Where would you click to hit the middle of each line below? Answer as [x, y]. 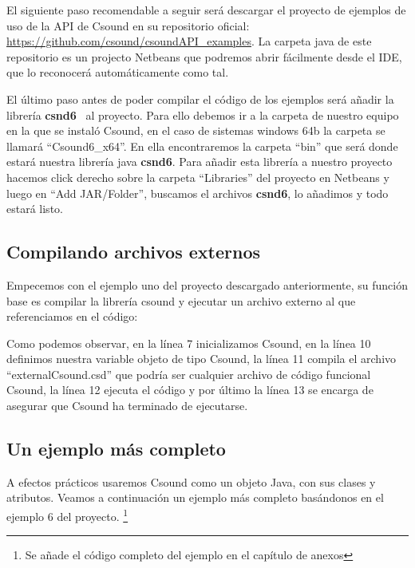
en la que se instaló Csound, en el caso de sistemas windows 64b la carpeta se [196, 130]
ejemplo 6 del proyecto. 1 [67, 515]
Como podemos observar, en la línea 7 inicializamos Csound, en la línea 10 [189, 343]
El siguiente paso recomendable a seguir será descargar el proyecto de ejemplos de [206, 10]
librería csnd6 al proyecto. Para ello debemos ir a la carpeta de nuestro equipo [203, 114]
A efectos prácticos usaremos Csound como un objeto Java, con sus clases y [191, 481]
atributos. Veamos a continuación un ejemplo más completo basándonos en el [195, 497]
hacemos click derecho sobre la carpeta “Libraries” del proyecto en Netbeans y [198, 177]
